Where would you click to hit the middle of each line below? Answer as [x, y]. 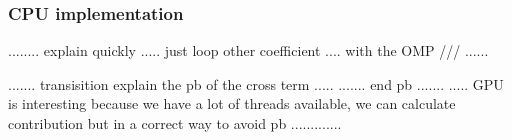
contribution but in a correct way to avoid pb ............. [175, 123]
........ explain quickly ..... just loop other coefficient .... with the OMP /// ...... [248, 50]
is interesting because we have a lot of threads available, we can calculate [232, 103]
